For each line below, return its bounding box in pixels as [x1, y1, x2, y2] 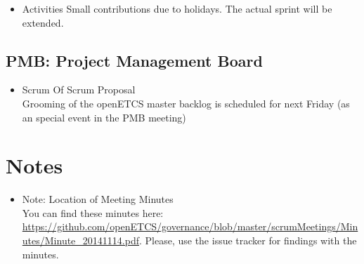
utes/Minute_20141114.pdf [22, 233, 139, 248]
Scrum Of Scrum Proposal [22, 82, 136, 97]
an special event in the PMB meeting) [22, 110, 186, 124]
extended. [22, 15, 64, 29]
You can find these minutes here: [22, 205, 164, 220]
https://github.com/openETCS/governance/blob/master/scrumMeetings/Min [22, 219, 358, 234]
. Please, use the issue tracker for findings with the [138, 233, 357, 248]
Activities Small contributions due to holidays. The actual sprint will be [22, 1, 332, 15]
